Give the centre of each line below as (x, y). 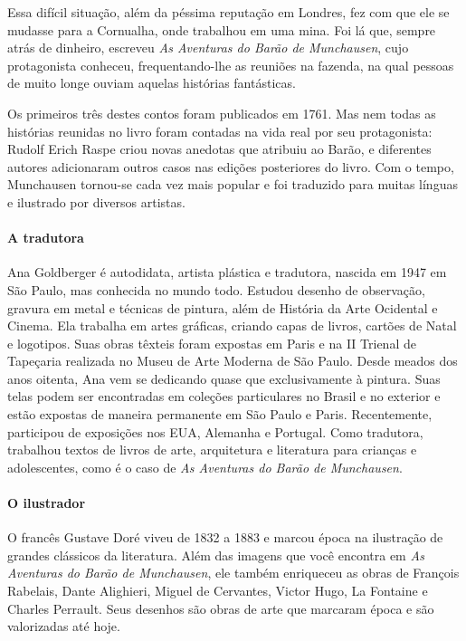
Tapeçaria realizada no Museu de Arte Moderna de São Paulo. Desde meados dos (233, 361)
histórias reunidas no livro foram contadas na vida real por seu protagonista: (220, 131)
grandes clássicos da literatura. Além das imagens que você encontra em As (216, 555)
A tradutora (46, 238)
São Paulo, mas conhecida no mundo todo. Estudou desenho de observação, (216, 289)
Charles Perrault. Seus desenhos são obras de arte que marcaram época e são (221, 608)
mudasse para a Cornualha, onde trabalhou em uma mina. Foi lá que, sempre (222, 29)
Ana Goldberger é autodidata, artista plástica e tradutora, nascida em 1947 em (227, 272)
